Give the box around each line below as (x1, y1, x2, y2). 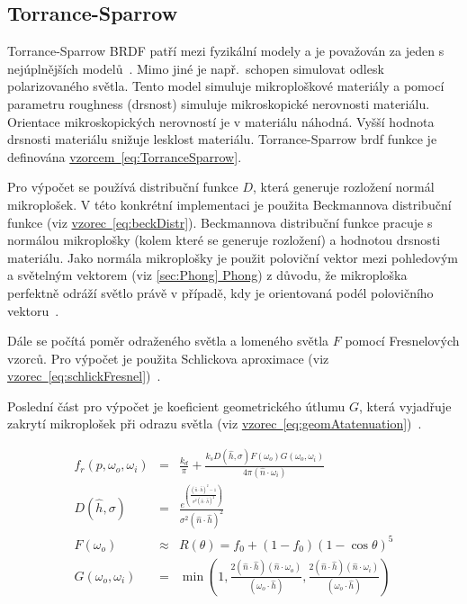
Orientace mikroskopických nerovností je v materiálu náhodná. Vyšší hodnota (7, 112, 435, 131)
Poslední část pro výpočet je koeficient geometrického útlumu (7, 396, 346, 415)
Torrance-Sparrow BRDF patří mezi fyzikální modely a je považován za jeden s (7, 41, 445, 60)
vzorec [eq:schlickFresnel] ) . (7, 366, 161, 385)
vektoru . (7, 301, 59, 320)
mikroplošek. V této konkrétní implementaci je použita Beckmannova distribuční (7, 194, 452, 213)
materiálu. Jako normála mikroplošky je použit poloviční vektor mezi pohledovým (7, 248, 458, 266)
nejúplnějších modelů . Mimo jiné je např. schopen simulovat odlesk (7, 59, 384, 77)
